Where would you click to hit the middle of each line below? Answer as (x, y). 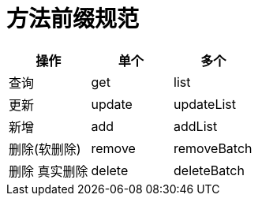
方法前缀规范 (73, 19)
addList (196, 126)
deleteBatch (209, 170)
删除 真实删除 (49, 171)
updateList (205, 104)
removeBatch (213, 148)
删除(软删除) (45, 149)
